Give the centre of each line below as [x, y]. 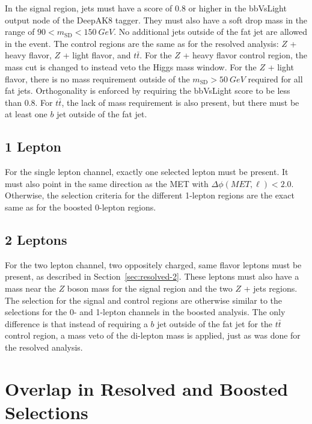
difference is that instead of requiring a [76, 323]
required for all [275, 78]
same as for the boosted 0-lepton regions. [81, 207]
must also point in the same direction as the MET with [107, 183]
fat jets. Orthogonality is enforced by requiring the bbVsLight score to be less [148, 91]
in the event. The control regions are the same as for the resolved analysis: [142, 43]
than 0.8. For [29, 102]
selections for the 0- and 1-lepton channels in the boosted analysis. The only [145, 312]
